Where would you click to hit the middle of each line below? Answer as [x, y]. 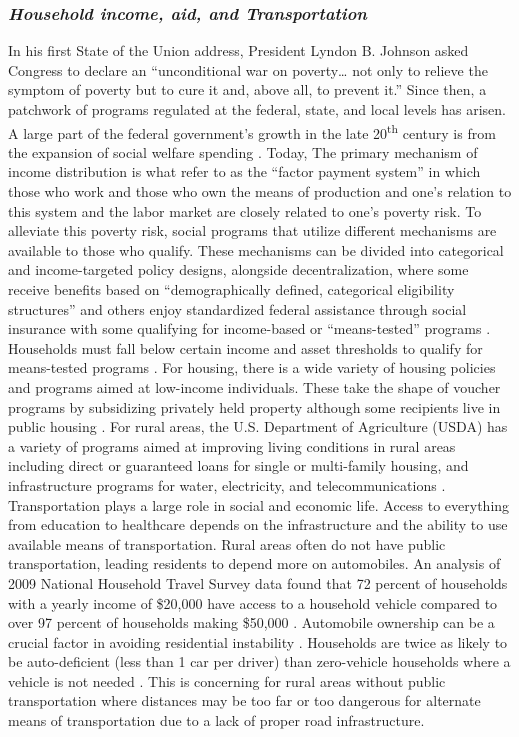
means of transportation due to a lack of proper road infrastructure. [216, 720]
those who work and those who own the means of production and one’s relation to [260, 191]
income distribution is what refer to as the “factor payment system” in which [244, 171]
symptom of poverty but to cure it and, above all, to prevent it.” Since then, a [247, 89]
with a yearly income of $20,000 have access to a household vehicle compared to [253, 602]
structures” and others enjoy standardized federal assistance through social [237, 308]
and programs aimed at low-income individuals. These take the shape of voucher [254, 386]
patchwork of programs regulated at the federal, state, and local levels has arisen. [257, 109]
